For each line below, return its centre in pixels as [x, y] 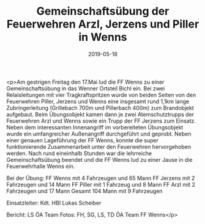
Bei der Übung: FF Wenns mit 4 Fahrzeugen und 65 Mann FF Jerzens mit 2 [101, 178]
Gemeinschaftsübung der [103, 11]
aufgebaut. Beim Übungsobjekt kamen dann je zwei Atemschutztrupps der [100, 114]
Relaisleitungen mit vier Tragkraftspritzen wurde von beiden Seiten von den [101, 95]
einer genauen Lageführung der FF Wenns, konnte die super [83, 140]
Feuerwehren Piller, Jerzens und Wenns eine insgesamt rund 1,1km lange [98, 101]
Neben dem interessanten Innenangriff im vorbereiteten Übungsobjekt [95, 127]
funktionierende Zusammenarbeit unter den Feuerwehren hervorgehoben [99, 146]
